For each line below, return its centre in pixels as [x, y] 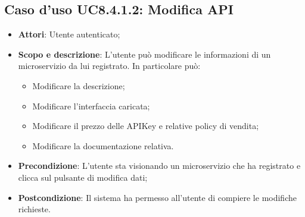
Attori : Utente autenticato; [69, 34]
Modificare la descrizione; [79, 85]
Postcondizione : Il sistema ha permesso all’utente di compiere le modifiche [157, 197]
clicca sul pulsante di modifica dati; [83, 177]
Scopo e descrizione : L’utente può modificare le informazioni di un [144, 54]
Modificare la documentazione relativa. [103, 145]
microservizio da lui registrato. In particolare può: [109, 66]
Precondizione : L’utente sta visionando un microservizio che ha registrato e [159, 166]
